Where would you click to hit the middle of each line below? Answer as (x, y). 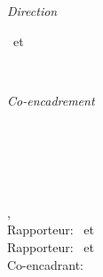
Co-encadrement (51, 100)
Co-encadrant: (45, 264)
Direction (32, 11)
